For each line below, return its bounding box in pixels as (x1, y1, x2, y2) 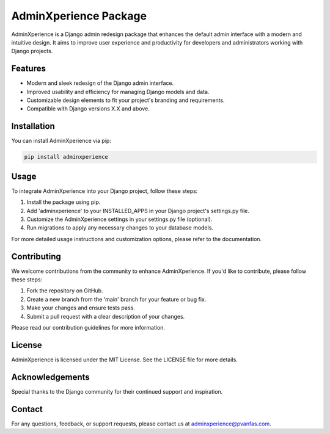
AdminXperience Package (11, 9, 147, 23)
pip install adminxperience (24, 153, 108, 161)
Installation (11, 121, 55, 131)
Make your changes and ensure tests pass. (26, 304, 135, 311)
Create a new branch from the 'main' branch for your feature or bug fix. (26, 295, 207, 303)
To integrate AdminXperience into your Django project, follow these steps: (11, 187, 198, 195)
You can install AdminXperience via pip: (11, 137, 111, 145)
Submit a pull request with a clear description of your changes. (26, 313, 185, 320)
